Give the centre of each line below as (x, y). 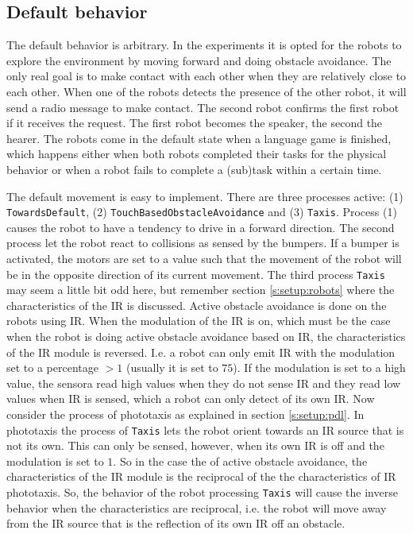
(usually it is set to (172, 368)
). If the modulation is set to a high (319, 368)
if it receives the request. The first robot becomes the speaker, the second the (195, 123)
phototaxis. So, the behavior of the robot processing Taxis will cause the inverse (202, 492)
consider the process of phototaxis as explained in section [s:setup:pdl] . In (185, 414)
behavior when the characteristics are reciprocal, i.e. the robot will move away (197, 507)
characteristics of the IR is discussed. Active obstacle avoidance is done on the (197, 305)
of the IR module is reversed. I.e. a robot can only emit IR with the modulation (201, 352)
